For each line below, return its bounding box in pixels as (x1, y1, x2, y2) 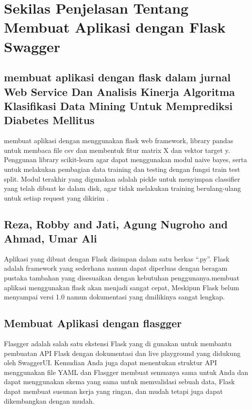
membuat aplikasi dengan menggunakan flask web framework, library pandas (4, 135, 234, 146)
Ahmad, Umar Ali (4, 231, 97, 246)
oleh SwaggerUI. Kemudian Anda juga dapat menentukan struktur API (4, 357, 217, 368)
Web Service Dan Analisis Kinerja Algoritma (4, 84, 235, 99)
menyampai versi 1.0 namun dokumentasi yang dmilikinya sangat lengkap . (4, 292, 225, 302)
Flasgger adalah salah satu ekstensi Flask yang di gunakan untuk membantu (4, 338, 232, 349)
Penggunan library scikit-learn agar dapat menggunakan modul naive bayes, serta (4, 154, 247, 165)
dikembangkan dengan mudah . (4, 395, 95, 406)
